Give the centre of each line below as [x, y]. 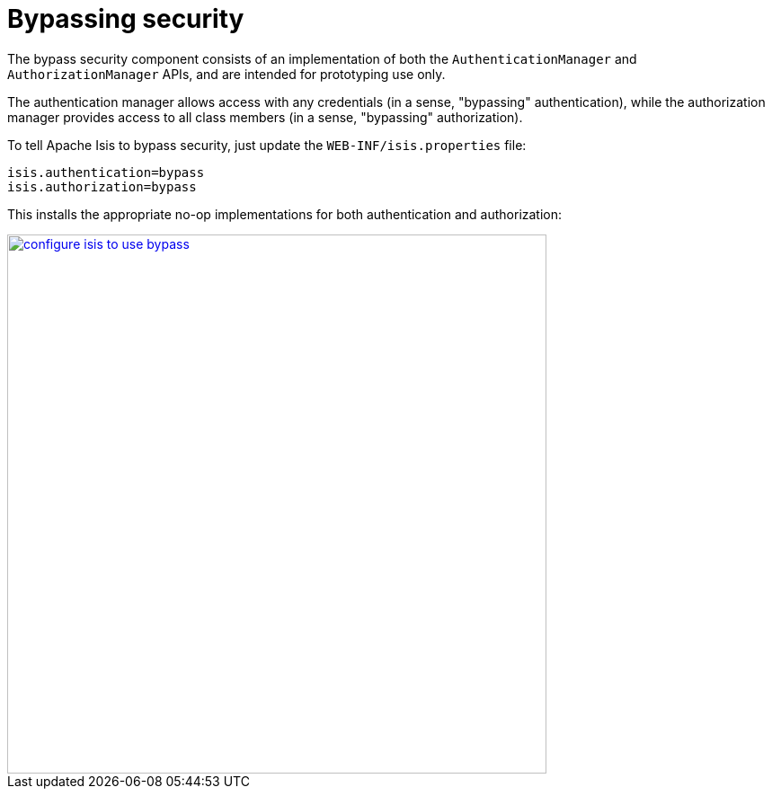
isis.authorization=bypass [102, 186]
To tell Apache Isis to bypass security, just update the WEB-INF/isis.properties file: [267, 145]
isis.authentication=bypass [106, 172]
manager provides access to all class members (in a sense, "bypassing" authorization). [265, 117]
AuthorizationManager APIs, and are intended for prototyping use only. [226, 74]
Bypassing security [126, 19]
